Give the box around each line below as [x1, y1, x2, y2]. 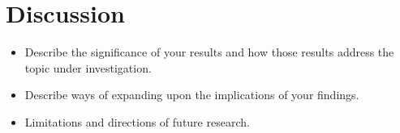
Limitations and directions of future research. [24, 113, 250, 130]
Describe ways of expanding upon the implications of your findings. [24, 86, 359, 103]
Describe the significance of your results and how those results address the [24, 44, 394, 60]
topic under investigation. [24, 59, 152, 76]
